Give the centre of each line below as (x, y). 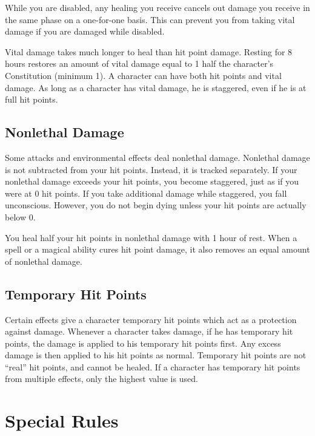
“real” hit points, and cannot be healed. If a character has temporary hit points (153, 366)
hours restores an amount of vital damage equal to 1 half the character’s (139, 63)
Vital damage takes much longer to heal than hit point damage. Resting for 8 (149, 51)
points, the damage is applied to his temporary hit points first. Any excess (143, 343)
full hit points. (31, 99)
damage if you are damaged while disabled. (85, 31)
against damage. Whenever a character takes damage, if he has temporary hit (149, 331)
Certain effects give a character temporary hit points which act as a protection (151, 319)
